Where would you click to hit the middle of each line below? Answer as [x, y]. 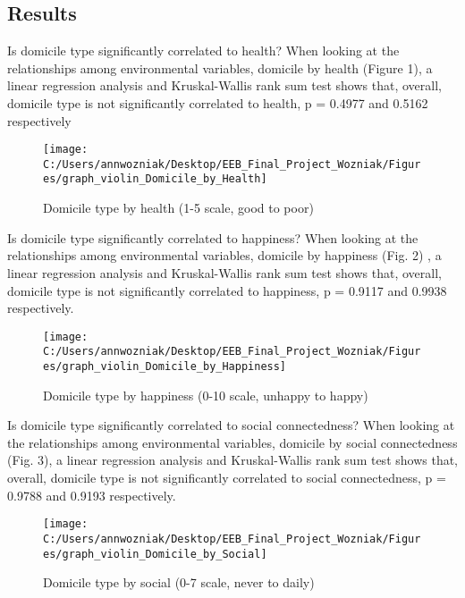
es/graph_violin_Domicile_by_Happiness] [165, 367]
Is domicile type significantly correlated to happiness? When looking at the [213, 237]
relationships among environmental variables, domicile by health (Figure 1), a [220, 67]
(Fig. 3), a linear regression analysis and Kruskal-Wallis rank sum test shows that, [232, 460]
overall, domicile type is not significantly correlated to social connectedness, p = [227, 478]
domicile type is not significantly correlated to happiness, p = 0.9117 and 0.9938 [227, 290]
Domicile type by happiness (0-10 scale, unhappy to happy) [206, 395]
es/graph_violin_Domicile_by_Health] [155, 179]
